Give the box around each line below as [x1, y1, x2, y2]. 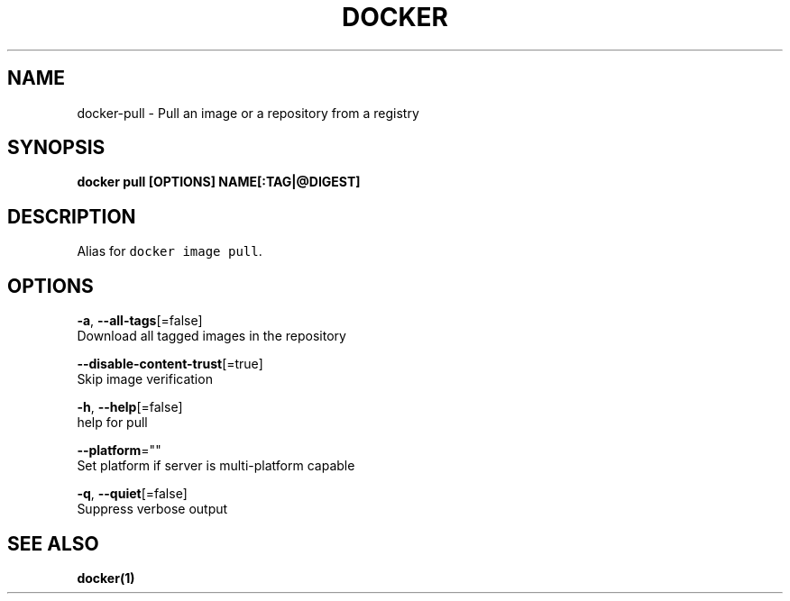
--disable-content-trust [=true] [77, 356, 263, 372]
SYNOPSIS [7, 136, 106, 159]
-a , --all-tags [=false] [77, 313, 203, 329]
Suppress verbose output [77, 501, 228, 517]
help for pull [77, 414, 148, 431]
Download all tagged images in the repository [77, 328, 346, 344]
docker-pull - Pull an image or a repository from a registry [77, 105, 419, 121]
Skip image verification [77, 371, 213, 387]
